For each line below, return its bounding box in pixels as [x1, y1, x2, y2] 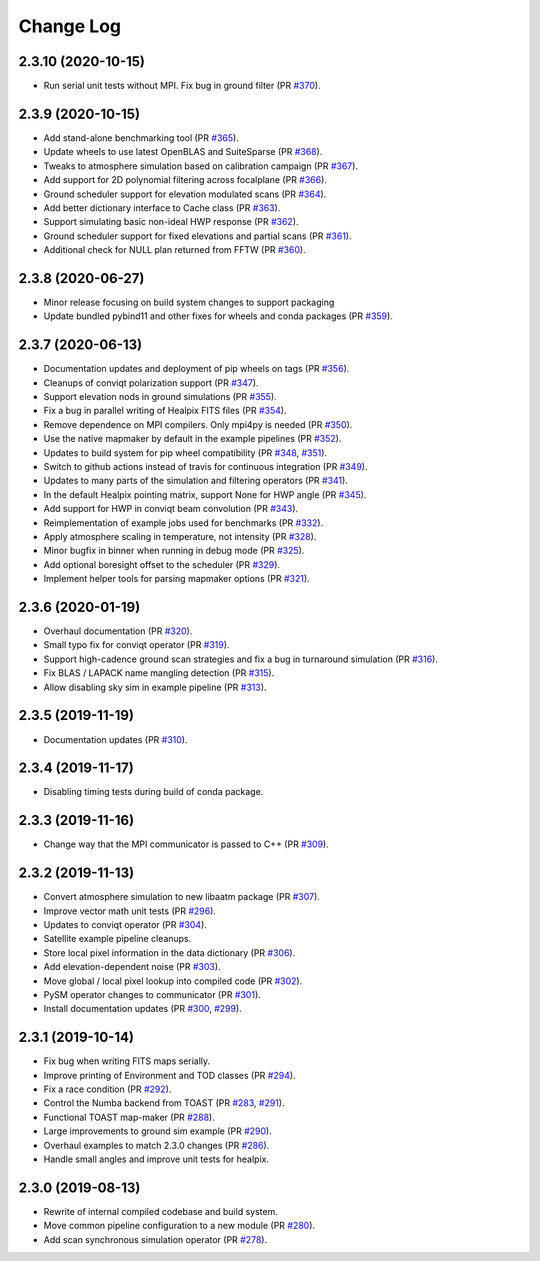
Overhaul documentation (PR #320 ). [43, 625, 193, 637]
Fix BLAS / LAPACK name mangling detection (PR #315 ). [43, 667, 275, 679]
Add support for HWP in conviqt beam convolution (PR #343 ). [43, 503, 299, 515]
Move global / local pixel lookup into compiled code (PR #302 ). [43, 975, 303, 987]
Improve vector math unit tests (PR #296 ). [43, 905, 217, 917]
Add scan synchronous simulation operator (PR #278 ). [43, 1233, 268, 1245]
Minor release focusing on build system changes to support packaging [43, 296, 335, 308]
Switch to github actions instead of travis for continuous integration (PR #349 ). [43, 461, 368, 473]
